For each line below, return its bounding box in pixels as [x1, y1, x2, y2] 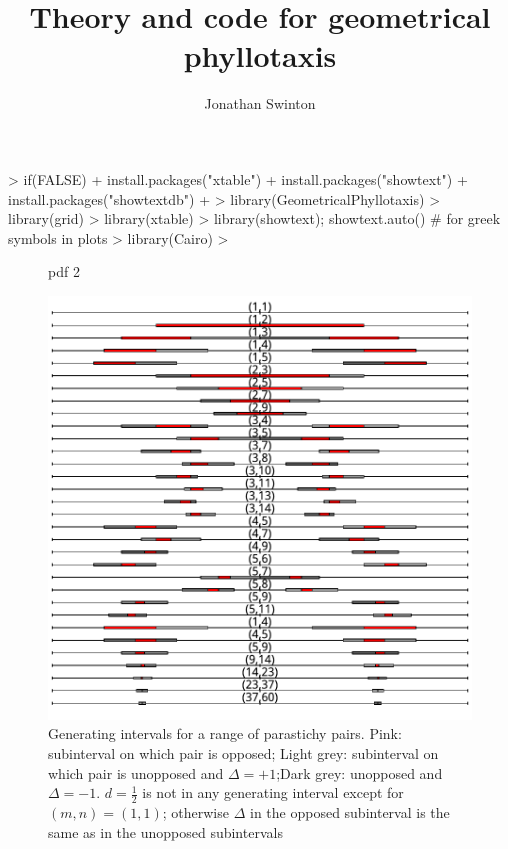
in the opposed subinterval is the [249, 802, 450, 823]
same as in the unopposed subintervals [48, 821, 283, 842]
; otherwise [162, 802, 229, 823]
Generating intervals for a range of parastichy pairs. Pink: [48, 723, 402, 744]
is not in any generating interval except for [142, 782, 404, 803]
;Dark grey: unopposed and [276, 762, 443, 783]
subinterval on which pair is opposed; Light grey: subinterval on [48, 743, 439, 764]
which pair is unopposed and [48, 762, 224, 783]
